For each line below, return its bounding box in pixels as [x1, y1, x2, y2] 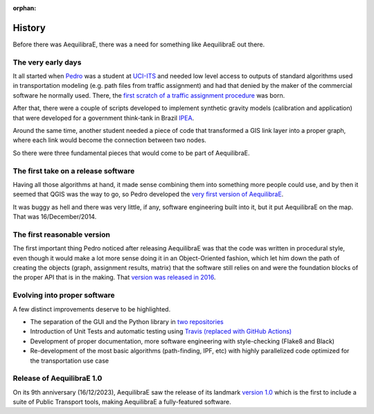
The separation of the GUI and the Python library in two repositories [30, 317, 224, 325]
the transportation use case [30, 357, 109, 365]
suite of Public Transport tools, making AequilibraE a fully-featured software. [12, 398, 231, 406]
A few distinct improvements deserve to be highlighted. [12, 305, 171, 313]
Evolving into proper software [12, 291, 116, 300]
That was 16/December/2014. [12, 213, 97, 221]
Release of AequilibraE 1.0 [12, 374, 103, 384]
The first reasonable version [12, 229, 111, 239]
